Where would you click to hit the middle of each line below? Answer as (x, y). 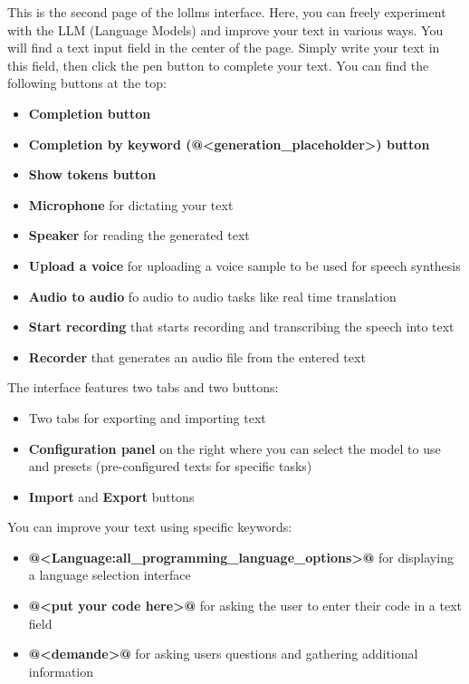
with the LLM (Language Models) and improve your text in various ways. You (225, 29)
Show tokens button (92, 174)
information (61, 671)
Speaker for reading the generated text (139, 235)
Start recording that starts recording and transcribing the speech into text (241, 327)
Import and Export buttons (111, 496)
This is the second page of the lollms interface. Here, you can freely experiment (227, 12)
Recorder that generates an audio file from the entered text (197, 356)
